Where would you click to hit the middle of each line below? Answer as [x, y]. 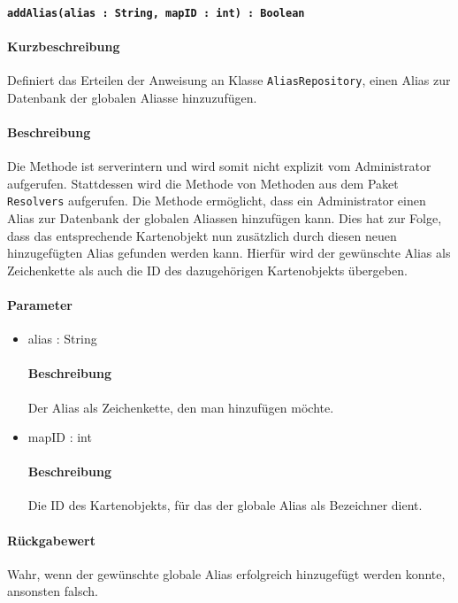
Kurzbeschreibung [64, 46]
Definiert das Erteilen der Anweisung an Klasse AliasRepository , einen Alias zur [229, 80]
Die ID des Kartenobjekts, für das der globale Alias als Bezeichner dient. [225, 505]
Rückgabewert [51, 540]
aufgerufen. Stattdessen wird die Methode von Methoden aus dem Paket [203, 183]
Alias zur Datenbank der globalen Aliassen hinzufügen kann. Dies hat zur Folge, [225, 217]
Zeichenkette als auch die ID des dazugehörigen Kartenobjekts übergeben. [207, 270]
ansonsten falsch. [53, 591]
